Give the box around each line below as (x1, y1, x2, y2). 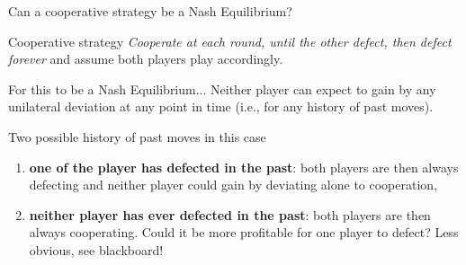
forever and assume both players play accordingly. (8, 49, 283, 68)
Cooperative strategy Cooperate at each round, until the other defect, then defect (8, 31, 452, 50)
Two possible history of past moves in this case (8, 127, 266, 146)
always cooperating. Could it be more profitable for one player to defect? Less (29, 223, 459, 242)
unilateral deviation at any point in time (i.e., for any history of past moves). (8, 97, 434, 116)
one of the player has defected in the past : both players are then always (29, 157, 459, 176)
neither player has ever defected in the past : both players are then (29, 205, 431, 224)
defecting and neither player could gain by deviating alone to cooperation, (29, 175, 438, 194)
